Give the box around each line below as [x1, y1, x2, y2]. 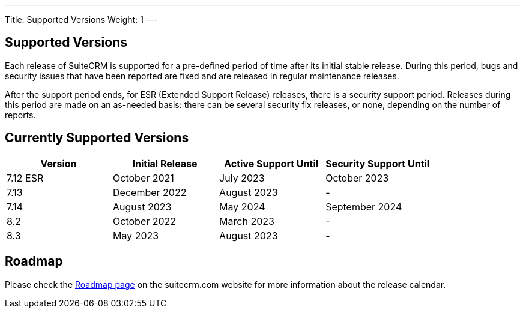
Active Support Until [224, 157, 319, 170]
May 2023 [113, 229, 159, 242]
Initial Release [132, 157, 198, 170]
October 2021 [113, 171, 174, 184]
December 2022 [113, 186, 187, 198]
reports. [5, 109, 36, 120]
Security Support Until [325, 157, 430, 170]
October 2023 [325, 171, 389, 184]
